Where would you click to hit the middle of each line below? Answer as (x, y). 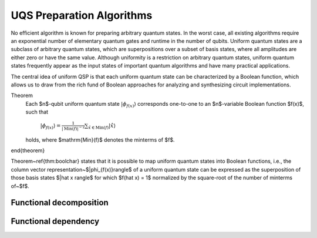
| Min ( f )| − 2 (73, 128)
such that (37, 112)
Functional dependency (55, 221)
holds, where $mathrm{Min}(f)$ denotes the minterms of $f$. (100, 140)
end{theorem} (28, 150)
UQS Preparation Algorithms (82, 15)
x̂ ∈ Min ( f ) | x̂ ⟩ (102, 126)
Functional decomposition (60, 203)
